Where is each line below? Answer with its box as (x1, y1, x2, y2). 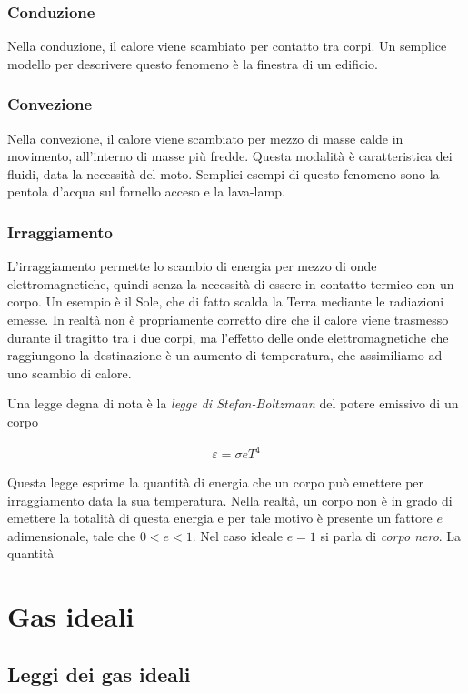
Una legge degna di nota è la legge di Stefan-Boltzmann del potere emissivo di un (7, 394, 459, 413)
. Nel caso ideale (192, 526, 283, 545)
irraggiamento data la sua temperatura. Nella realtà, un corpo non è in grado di (7, 490, 453, 509)
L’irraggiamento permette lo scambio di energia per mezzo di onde (7, 256, 377, 276)
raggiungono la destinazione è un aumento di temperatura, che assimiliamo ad (7, 346, 443, 365)
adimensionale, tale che (7, 526, 136, 545)
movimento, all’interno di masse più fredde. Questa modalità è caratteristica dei (7, 146, 453, 166)
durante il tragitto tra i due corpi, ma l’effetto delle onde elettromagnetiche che (7, 327, 449, 346)
